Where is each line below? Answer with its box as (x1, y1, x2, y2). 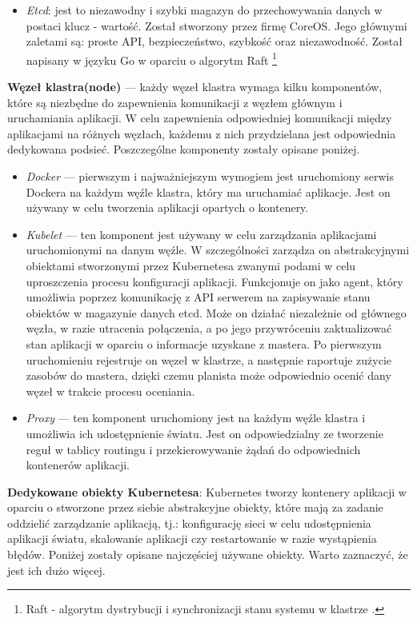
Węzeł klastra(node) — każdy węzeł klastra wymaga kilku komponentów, (7, 78, 383, 95)
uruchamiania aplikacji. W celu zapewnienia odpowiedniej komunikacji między (7, 110, 392, 126)
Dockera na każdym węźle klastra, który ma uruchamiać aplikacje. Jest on (26, 183, 391, 200)
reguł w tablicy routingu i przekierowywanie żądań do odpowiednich (26, 441, 361, 457)
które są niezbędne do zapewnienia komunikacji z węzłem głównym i (7, 94, 343, 110)
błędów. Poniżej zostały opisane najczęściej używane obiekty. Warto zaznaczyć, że (7, 546, 408, 563)
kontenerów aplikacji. (26, 457, 130, 473)
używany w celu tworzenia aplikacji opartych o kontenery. (26, 199, 309, 216)
